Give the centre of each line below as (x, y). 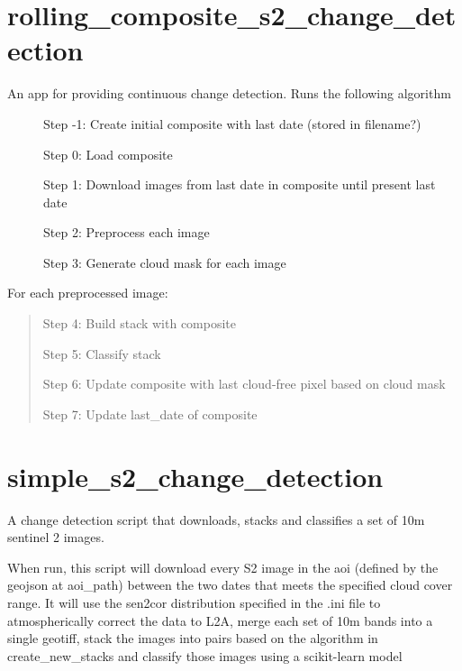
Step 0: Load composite (108, 154)
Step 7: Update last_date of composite (150, 414)
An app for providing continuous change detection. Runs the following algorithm (229, 93)
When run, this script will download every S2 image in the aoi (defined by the (223, 567)
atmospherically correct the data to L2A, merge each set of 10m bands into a (220, 620)
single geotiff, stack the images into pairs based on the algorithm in (193, 638)
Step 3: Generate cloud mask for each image (165, 262)
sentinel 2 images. (56, 537)
